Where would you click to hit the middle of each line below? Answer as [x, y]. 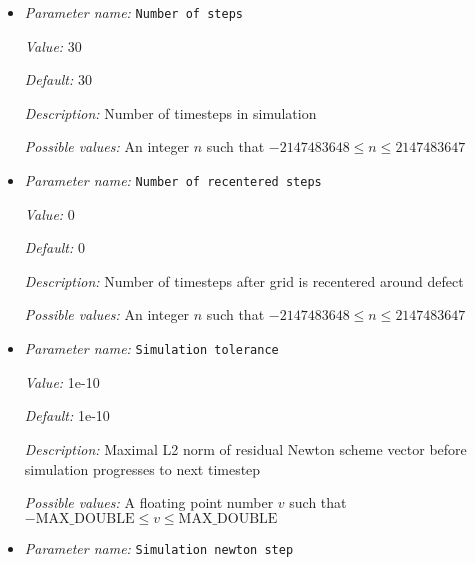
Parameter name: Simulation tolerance [151, 348]
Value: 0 [49, 213]
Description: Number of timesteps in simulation [170, 112]
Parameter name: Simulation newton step [159, 547]
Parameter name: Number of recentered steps [173, 180]
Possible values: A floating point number [149, 502]
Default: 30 [58, 79]
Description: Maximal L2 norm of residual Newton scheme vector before [245, 448]
